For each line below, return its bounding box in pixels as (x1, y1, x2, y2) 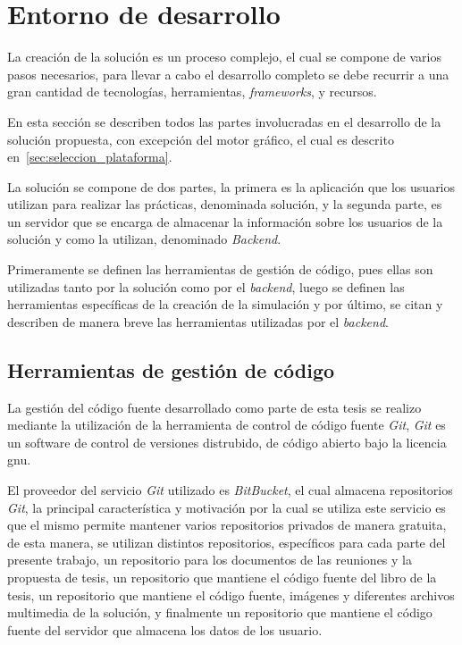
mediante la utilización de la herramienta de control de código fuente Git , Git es (7, 415, 446, 434)
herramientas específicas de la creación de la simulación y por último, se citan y (7, 295, 443, 314)
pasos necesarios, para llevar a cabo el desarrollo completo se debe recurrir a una (7, 64, 449, 83)
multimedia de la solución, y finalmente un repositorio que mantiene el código (7, 603, 433, 622)
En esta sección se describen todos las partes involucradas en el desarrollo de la (7, 112, 441, 130)
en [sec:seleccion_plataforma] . (7, 147, 172, 166)
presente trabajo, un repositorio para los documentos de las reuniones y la (7, 550, 412, 569)
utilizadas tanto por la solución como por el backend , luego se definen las (7, 277, 405, 296)
